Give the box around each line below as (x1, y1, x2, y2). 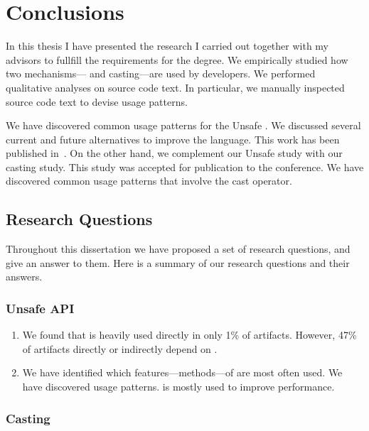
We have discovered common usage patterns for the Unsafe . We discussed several (6, 118, 361, 133)
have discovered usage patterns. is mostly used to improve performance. (22, 379, 335, 394)
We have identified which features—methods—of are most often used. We (22, 365, 343, 380)
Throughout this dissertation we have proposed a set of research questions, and (6, 241, 351, 256)
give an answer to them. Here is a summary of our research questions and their (6, 255, 350, 270)
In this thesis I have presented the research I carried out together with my (6, 38, 329, 53)
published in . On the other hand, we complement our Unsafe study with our (6, 146, 343, 160)
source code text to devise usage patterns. (6, 94, 188, 109)
